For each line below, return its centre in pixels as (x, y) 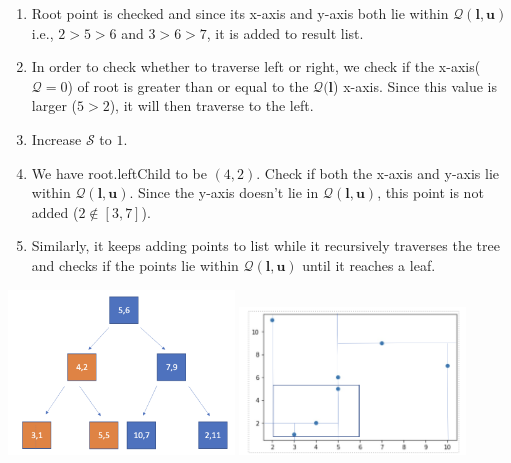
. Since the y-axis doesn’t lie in (224, 192)
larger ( (54, 105)
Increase (56, 138)
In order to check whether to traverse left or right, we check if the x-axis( (256, 66)
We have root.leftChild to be (119, 172)
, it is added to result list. (285, 32)
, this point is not (430, 192)
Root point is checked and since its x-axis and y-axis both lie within (240, 13)
